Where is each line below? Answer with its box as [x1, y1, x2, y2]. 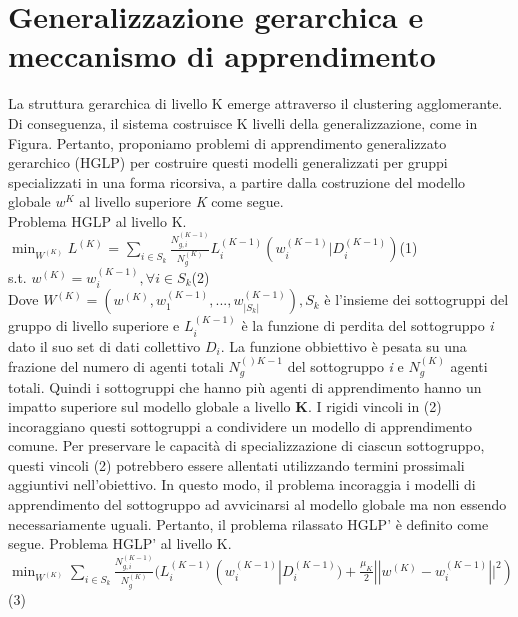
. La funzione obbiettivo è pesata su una [220, 335, 467, 356]
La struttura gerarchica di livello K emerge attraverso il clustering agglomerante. [8, 93, 503, 114]
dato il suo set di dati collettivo [8, 335, 201, 356]
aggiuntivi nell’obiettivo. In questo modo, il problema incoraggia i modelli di [8, 474, 476, 495]
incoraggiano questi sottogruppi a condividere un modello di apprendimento [8, 415, 472, 436]
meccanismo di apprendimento [8, 35, 436, 76]
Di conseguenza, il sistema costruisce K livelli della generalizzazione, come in [8, 112, 478, 133]
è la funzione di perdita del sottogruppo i [241, 315, 494, 336]
